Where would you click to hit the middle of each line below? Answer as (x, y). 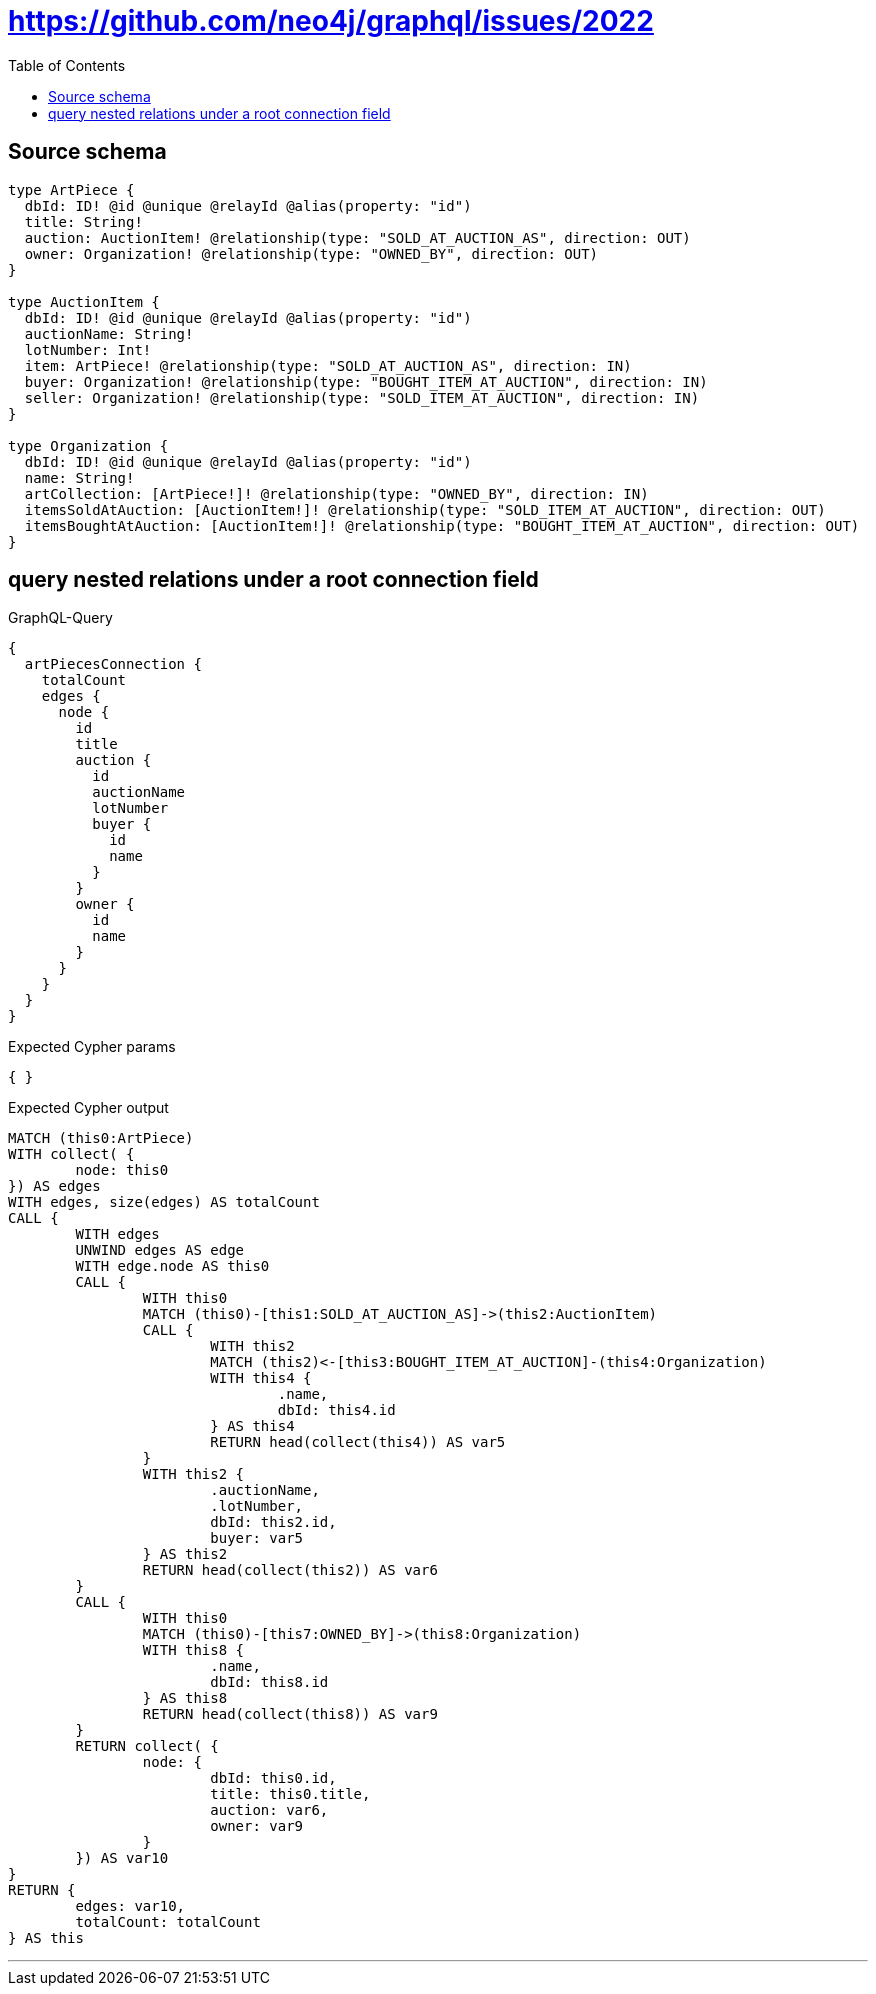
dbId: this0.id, (273, 1778)
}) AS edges (54, 1186)
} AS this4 (252, 1426)
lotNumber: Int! (88, 349)
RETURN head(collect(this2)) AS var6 (290, 1570)
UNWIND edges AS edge (160, 1250)
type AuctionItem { (84, 301)
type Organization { (88, 445)
